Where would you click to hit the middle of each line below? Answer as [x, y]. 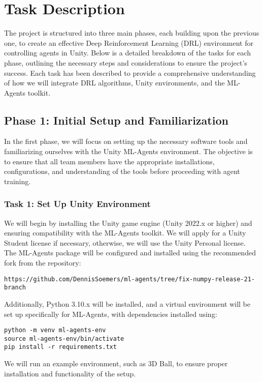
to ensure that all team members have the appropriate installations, [109, 161]
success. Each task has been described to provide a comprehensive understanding [130, 72]
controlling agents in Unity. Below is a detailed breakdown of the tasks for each [127, 53]
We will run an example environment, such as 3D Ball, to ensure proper [116, 363]
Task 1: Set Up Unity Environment [77, 204]
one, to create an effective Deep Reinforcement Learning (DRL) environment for [129, 42]
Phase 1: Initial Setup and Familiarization [116, 120]
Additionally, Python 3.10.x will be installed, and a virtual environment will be [127, 303]
